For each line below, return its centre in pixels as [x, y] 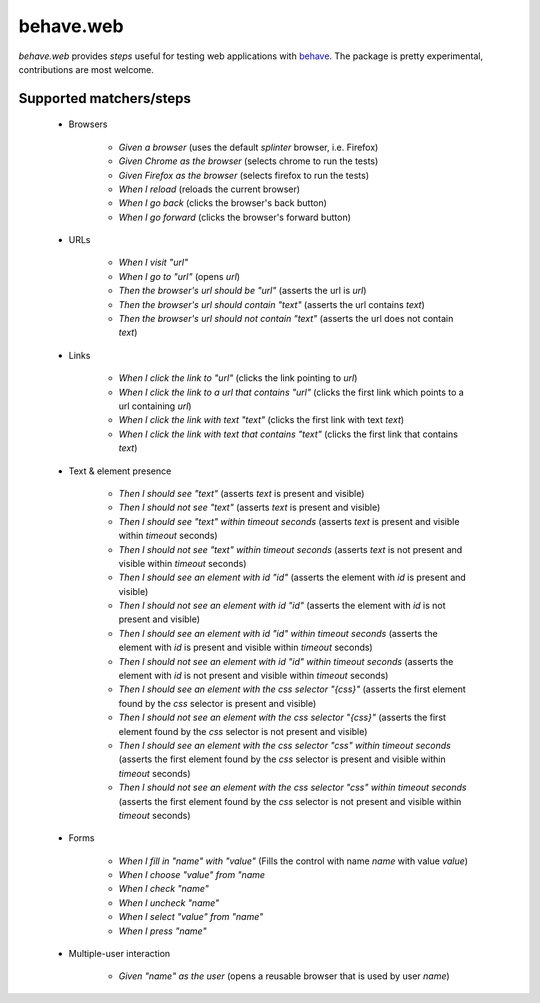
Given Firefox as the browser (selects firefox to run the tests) [244, 175]
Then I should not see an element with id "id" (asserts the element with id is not [282, 606]
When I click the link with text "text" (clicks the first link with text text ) [261, 420]
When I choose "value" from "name [191, 875]
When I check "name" [164, 889]
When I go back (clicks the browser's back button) [222, 203]
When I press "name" [162, 931]
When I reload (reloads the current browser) [209, 189]
